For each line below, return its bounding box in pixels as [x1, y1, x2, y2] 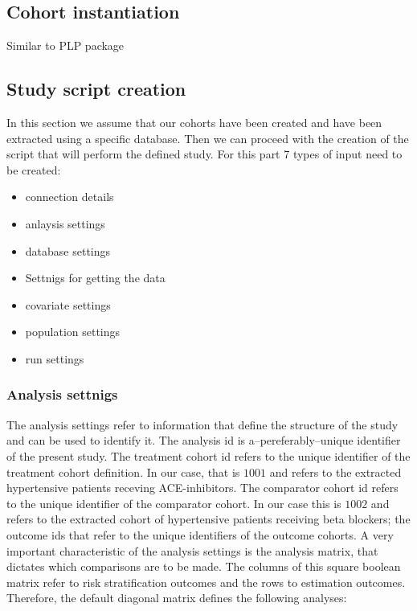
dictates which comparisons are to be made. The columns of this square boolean [6, 558, 401, 575]
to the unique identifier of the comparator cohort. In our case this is [6, 494, 341, 511]
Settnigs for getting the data [25, 269, 166, 286]
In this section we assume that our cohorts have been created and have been [6, 114, 382, 130]
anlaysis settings [25, 215, 105, 232]
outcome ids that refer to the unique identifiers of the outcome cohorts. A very [6, 526, 394, 543]
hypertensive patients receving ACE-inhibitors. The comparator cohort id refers [6, 479, 399, 496]
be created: [6, 161, 61, 178]
